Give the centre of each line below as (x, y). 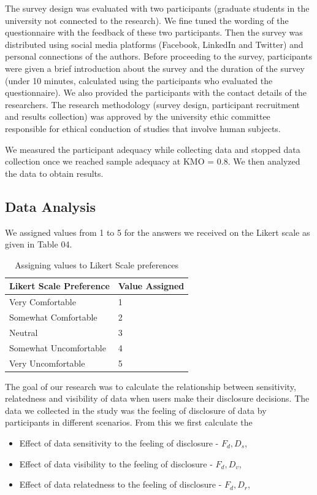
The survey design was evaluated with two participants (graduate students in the (157, 8)
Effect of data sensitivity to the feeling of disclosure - (119, 442)
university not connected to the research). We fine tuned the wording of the (147, 20)
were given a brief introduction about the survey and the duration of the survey (155, 68)
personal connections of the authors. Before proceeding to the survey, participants (158, 56)
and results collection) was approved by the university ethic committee (138, 116)
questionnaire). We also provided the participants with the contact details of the (156, 92)
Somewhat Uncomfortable (58, 347)
